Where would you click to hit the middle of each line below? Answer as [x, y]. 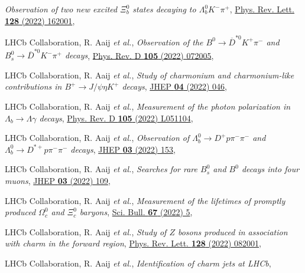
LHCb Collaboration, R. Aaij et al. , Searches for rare [101, 169]
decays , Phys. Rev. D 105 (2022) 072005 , [139, 55]
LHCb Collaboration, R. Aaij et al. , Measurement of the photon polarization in [148, 106]
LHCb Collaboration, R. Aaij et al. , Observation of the [104, 42]
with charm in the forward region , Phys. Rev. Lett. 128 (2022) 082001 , [133, 243]
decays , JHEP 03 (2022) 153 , [123, 149]
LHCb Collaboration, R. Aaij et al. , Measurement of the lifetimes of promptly [145, 200]
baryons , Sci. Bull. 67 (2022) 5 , [136, 212]
